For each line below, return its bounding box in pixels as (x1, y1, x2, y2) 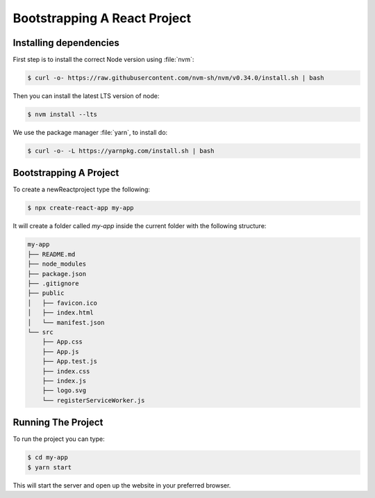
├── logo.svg (42, 387, 87, 394)
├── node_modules (27, 260, 87, 268)
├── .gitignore (27, 280, 79, 287)
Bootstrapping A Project (12, 167, 119, 179)
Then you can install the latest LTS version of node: (12, 92, 160, 100)
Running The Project (12, 417, 103, 428)
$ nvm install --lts (27, 111, 97, 118)
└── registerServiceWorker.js (42, 396, 145, 404)
